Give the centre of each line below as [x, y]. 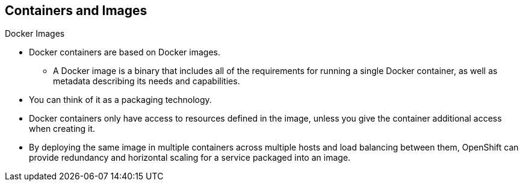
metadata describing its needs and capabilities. [147, 81]
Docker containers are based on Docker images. [125, 52]
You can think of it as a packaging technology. [120, 100]
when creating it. [62, 129]
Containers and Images [76, 11]
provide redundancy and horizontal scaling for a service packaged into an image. [190, 158]
